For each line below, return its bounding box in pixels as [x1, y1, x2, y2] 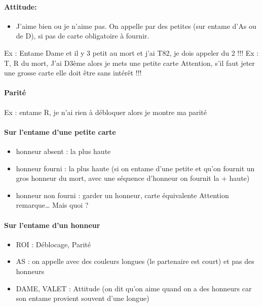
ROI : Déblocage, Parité [16, 239, 91, 249]
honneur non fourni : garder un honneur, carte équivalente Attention [16, 189, 229, 200]
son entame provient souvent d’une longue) [16, 293, 149, 303]
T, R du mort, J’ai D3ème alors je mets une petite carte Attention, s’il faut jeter [4, 57, 255, 68]
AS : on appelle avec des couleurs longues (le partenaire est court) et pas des [16, 256, 254, 266]
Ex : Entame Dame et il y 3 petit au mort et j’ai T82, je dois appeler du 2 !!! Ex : [4, 47, 259, 58]
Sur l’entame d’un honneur [4, 219, 100, 230]
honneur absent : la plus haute [16, 145, 111, 156]
